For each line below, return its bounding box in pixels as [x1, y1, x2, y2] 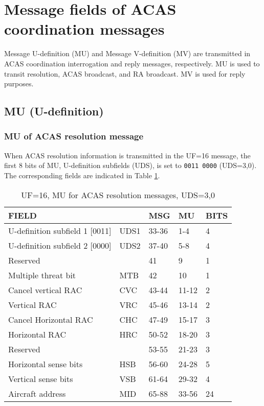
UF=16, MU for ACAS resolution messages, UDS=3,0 [21, 188, 215, 201]
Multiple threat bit [8, 269, 76, 281]
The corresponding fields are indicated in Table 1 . [4, 170, 160, 180]
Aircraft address [8, 387, 66, 399]
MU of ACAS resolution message [4, 130, 144, 142]
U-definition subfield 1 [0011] [8, 224, 112, 236]
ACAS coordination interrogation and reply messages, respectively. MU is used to [4, 58, 260, 68]
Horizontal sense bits [8, 357, 83, 370]
